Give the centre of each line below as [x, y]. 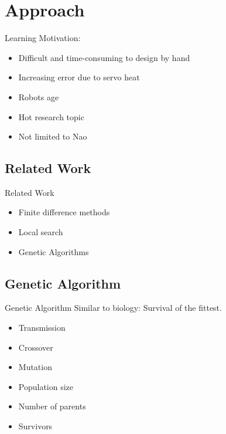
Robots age [39, 96]
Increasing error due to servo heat [79, 77]
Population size [46, 386]
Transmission [42, 328]
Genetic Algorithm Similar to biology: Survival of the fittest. [113, 308]
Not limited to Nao [53, 136]
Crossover [36, 347]
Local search [41, 232]
